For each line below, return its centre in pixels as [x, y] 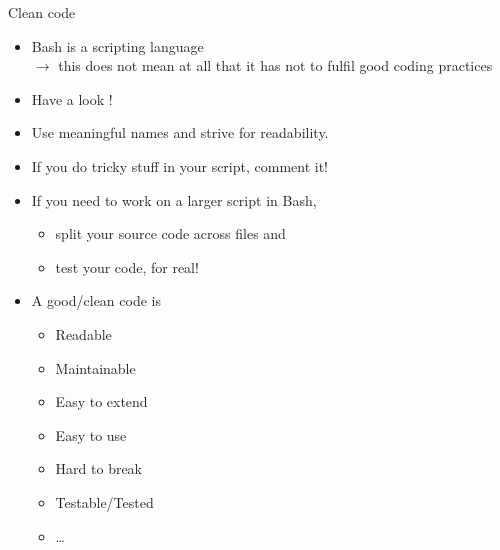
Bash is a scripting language [117, 45]
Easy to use [91, 434]
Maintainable [95, 367]
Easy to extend [101, 401]
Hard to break [99, 468]
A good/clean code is [96, 300]
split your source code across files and [170, 233]
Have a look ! [72, 98]
